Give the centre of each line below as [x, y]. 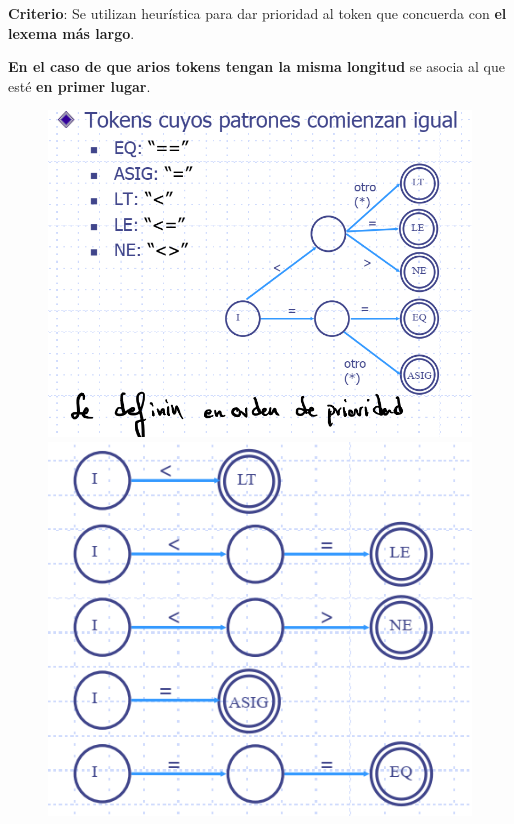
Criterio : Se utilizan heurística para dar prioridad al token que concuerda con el [257, 13]
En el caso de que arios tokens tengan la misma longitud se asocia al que [256, 66]
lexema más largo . [71, 32]
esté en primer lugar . [79, 85]
